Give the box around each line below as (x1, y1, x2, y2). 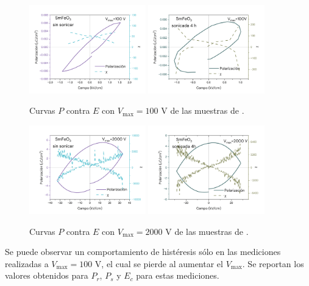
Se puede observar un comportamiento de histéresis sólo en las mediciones (5, 245, 281, 258)
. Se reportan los (242, 257, 304, 270)
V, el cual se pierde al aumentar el (94, 257, 223, 270)
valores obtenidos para (5, 269, 88, 282)
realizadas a (5, 257, 49, 270)
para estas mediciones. (136, 269, 219, 282)
